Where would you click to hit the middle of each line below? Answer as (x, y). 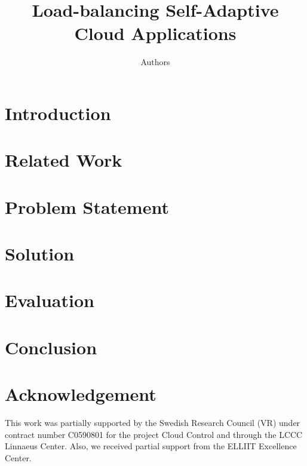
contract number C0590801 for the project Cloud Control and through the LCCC (154, 434)
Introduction (58, 113)
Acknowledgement (81, 394)
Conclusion (51, 347)
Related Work (64, 160)
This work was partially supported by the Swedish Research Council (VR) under (153, 423)
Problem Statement (87, 206)
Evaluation (50, 300)
